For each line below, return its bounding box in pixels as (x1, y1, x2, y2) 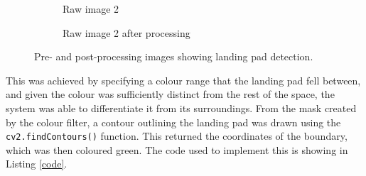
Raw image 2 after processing (63, 25, 190, 40)
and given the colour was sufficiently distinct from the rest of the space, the (6, 87, 335, 101)
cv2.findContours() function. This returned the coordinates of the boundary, (6, 128, 348, 143)
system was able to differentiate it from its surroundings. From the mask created (6, 100, 357, 115)
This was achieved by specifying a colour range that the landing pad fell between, (6, 72, 361, 87)
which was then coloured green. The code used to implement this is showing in (6, 142, 348, 157)
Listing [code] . (6, 156, 68, 171)
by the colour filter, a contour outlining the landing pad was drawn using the (6, 114, 341, 129)
